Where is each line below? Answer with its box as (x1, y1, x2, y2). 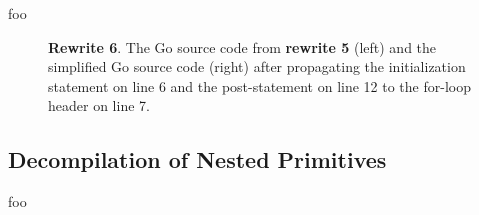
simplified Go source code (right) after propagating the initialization (48, 56, 466, 77)
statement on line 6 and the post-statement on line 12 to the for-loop (48, 75, 471, 96)
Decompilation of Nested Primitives (8, 144, 387, 175)
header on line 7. (48, 95, 150, 116)
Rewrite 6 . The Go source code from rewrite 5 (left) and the (48, 36, 437, 57)
